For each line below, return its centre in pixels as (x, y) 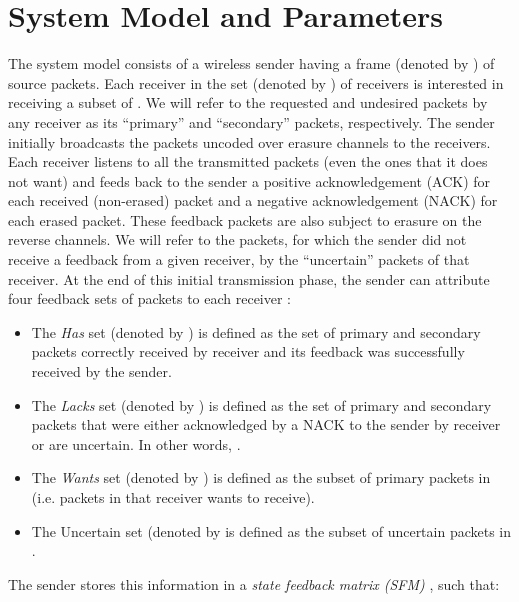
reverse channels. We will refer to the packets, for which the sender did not (237, 239)
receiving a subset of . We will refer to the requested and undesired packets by (248, 102)
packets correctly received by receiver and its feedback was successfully (248, 351)
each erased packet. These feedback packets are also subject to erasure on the (245, 219)
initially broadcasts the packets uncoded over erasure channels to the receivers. (249, 141)
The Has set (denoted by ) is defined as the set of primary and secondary (256, 331)
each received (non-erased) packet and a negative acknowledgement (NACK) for (253, 200)
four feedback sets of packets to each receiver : (150, 298)
